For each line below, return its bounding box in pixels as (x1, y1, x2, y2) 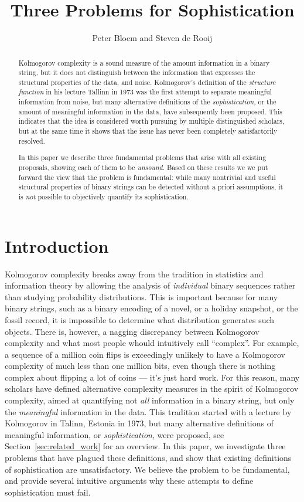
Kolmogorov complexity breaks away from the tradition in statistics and (5, 267, 264, 280)
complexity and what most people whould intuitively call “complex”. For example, (5, 337, 299, 349)
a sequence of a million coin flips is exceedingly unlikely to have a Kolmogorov (5, 348, 285, 360)
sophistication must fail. (5, 486, 91, 498)
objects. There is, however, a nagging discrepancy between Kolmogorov (5, 325, 259, 337)
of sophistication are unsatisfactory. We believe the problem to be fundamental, (5, 463, 290, 475)
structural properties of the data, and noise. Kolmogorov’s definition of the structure (18, 77, 276, 87)
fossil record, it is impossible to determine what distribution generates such (5, 313, 275, 325)
